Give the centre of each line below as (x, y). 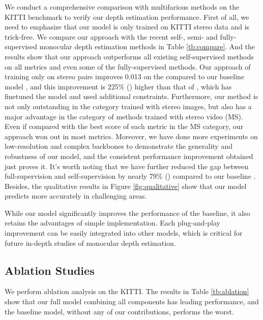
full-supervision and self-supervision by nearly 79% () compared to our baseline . (130, 176)
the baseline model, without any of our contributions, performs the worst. (119, 311)
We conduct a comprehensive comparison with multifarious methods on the (122, 7)
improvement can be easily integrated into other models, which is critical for (124, 233)
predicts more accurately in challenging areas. (76, 196)
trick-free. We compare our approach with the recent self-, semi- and (111, 36)
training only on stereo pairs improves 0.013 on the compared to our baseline (125, 76)
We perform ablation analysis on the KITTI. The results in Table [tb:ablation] (127, 291)
